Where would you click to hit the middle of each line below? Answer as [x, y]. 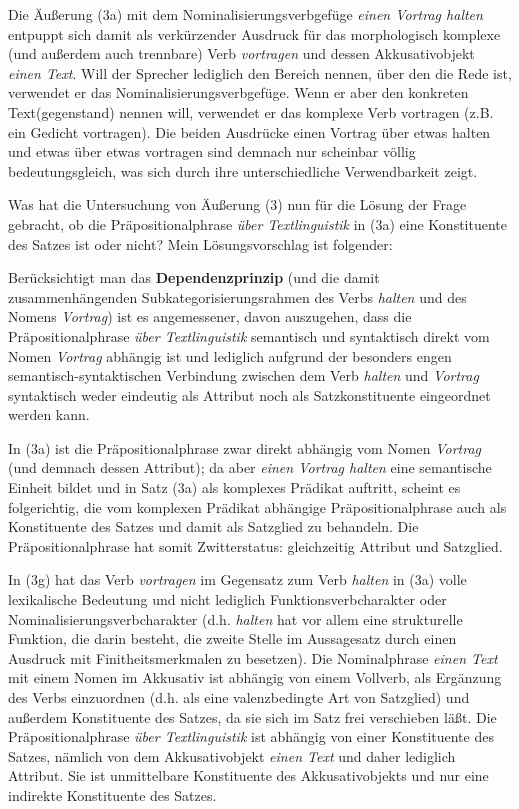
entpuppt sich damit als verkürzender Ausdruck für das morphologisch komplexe [254, 33]
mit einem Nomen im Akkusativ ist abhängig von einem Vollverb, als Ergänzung [255, 677]
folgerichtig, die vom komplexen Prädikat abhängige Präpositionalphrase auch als [257, 506]
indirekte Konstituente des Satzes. [112, 794]
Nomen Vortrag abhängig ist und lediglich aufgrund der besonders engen [230, 355]
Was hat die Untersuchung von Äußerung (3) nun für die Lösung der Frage [237, 204]
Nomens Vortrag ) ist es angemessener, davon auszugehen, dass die [210, 316]
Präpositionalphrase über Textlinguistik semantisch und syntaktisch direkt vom [249, 335]
